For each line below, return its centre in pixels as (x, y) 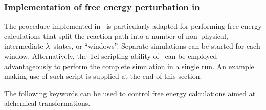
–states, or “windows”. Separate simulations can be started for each (155, 46)
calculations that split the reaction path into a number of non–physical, (116, 36)
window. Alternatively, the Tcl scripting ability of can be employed (111, 56)
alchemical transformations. (47, 103)
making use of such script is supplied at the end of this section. (103, 76)
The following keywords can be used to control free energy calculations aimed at (130, 93)
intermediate (24, 46)
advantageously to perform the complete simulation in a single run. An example (129, 66)
